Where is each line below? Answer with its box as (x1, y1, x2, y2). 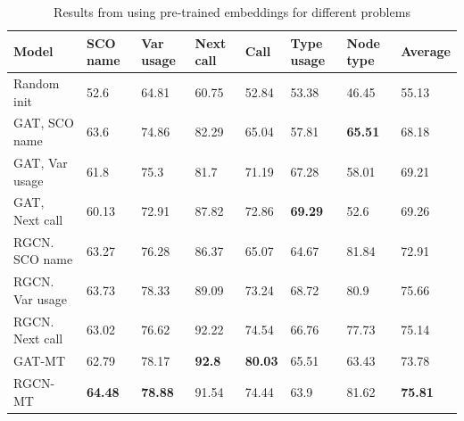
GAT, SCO (13, 113, 74, 132)
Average (401, 42, 451, 61)
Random (13, 74, 60, 93)
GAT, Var (13, 153, 68, 171)
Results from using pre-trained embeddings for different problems (54, 3, 410, 21)
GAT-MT (13, 351, 66, 370)
